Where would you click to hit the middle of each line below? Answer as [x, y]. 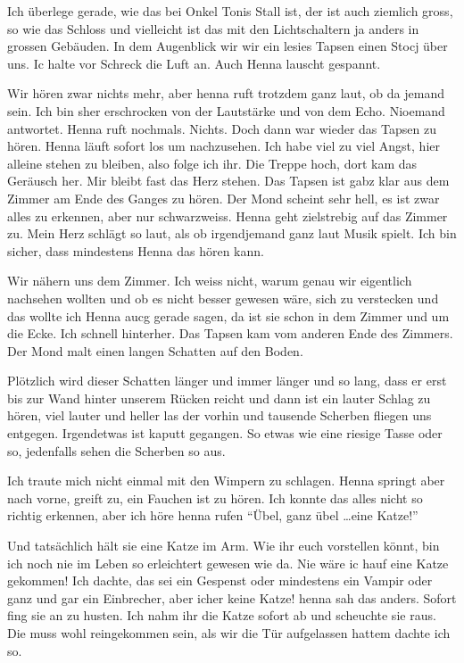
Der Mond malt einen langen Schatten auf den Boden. [155, 350]
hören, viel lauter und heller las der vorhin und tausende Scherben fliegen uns [220, 415]
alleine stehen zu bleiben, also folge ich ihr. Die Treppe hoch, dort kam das [212, 163]
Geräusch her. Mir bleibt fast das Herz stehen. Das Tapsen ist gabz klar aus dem [228, 181]
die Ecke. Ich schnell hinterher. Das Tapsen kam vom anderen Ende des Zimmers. [230, 333]
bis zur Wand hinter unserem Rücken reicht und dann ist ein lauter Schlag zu [219, 398]
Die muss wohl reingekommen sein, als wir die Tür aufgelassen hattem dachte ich [229, 633]
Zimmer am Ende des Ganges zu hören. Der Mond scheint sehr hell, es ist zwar [224, 198]
